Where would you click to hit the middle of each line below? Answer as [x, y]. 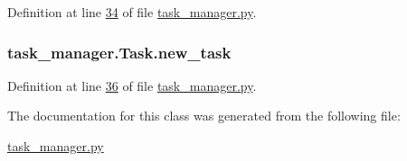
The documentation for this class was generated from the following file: [204, 116]
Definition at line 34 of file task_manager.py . [132, 12]
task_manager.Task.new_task [119, 52]
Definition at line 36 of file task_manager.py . [132, 85]
